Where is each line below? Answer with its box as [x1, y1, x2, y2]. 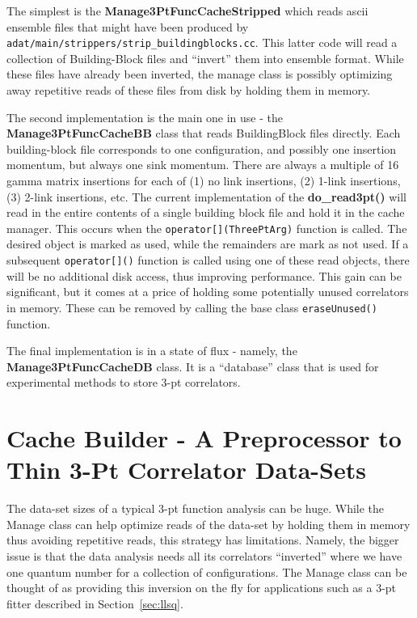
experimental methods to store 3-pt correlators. [6, 374, 241, 391]
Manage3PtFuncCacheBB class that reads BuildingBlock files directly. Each [6, 125, 401, 142]
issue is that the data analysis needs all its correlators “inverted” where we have [6, 548, 402, 564]
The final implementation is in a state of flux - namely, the [6, 342, 297, 359]
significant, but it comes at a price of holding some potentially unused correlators [6, 283, 409, 300]
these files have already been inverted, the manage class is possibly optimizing [6, 66, 393, 83]
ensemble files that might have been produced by [6, 18, 249, 35]
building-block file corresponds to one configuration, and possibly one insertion [6, 140, 397, 157]
